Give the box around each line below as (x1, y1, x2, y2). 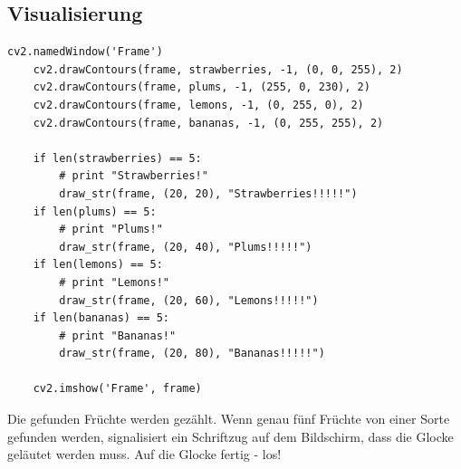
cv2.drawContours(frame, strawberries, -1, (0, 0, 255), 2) (33, 62, 403, 76)
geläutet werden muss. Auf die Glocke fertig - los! (7, 445, 282, 464)
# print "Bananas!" (59, 329, 177, 342)
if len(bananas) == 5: (33, 311, 169, 325)
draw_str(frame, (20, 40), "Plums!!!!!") (59, 240, 312, 254)
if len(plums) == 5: (33, 205, 157, 218)
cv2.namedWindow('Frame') (7, 45, 163, 59)
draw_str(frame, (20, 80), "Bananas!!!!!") (59, 347, 325, 360)
